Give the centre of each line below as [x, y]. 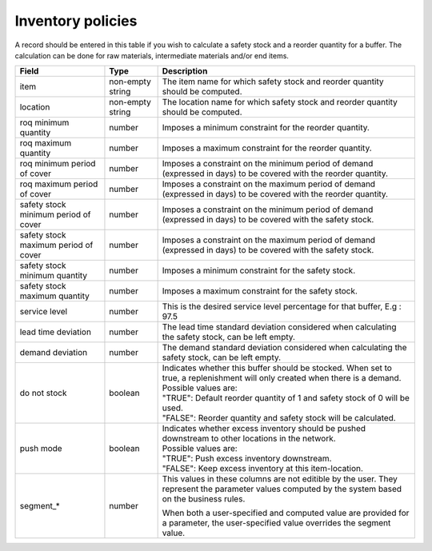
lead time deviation [56, 332]
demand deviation [54, 353]
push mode [41, 449]
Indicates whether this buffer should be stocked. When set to [277, 368]
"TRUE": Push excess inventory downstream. [247, 458]
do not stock [43, 393]
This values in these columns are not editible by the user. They [280, 479]
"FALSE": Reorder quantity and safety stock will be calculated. [279, 418]
